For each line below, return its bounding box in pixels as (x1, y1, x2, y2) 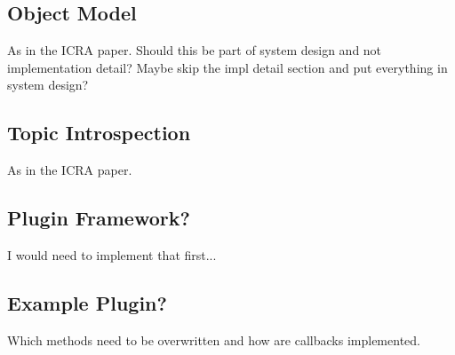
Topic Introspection (7, 119, 191, 146)
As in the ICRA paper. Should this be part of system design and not (7, 41, 382, 59)
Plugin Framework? (7, 204, 190, 232)
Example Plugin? (7, 288, 167, 316)
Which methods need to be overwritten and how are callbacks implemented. (7, 330, 420, 349)
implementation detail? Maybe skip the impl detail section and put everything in (7, 58, 448, 76)
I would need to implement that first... (7, 245, 217, 264)
